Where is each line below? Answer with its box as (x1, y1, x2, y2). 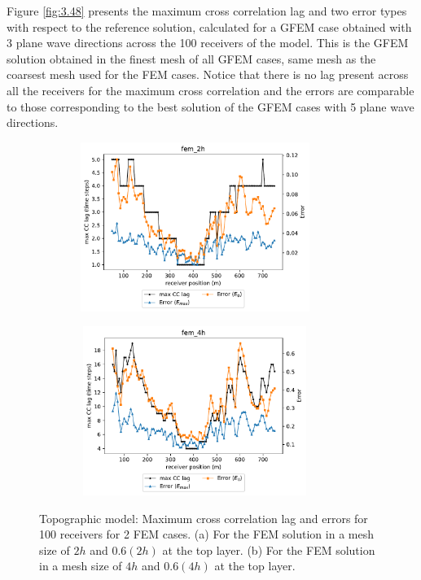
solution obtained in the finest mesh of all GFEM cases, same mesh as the (7, 50, 376, 67)
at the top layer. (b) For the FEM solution (162, 541, 375, 558)
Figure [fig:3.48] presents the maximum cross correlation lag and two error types (7, 2, 407, 19)
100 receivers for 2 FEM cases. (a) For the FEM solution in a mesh (39, 525, 374, 543)
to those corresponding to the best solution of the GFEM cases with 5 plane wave (7, 98, 414, 115)
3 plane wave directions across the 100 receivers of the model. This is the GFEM (7, 34, 409, 51)
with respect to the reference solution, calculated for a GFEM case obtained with (7, 18, 412, 35)
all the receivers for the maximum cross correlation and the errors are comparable (7, 81, 414, 98)
